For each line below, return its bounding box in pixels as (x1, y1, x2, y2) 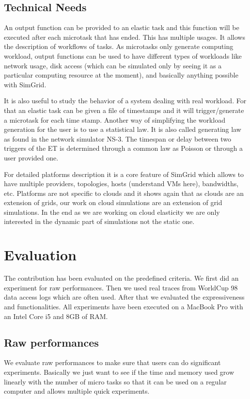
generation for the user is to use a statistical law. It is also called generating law (4, 124, 241, 134)
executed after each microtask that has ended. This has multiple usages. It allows (4, 32, 245, 42)
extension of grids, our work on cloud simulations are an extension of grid (4, 197, 222, 207)
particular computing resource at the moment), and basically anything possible (4, 70, 238, 80)
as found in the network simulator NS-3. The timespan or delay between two (4, 133, 231, 144)
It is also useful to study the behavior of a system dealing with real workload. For (4, 96, 247, 106)
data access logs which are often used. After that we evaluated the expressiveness (4, 292, 245, 302)
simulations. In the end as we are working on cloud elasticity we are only (4, 207, 220, 217)
